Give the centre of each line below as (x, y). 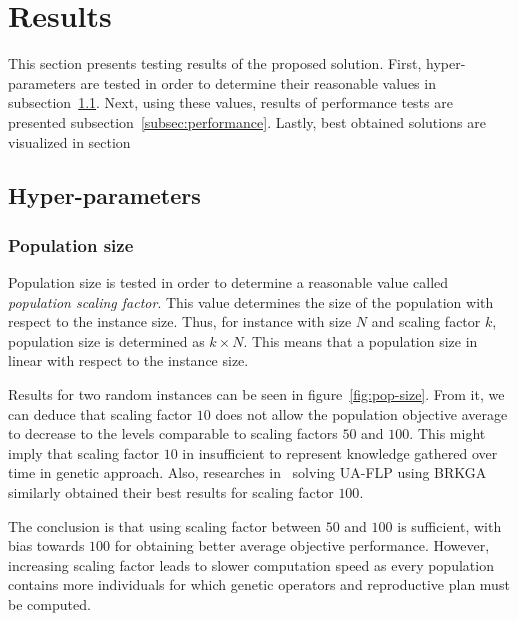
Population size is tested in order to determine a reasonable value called (228, 282)
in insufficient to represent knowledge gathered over (340, 452)
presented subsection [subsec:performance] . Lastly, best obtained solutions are (247, 121)
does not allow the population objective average (361, 413)
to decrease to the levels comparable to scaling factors (173, 433)
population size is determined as (106, 340)
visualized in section (69, 141)
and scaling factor (426, 321)
